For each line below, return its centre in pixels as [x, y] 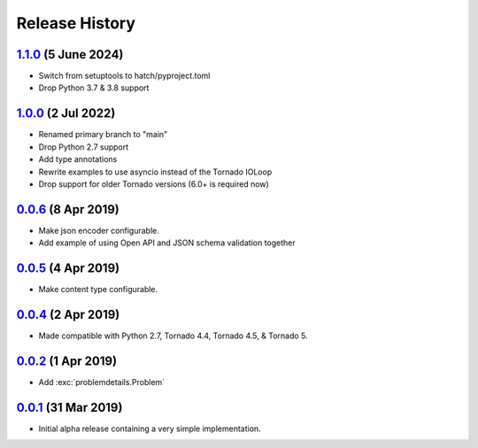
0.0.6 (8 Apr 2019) [68, 209]
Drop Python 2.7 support [84, 147]
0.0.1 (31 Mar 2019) [69, 407]
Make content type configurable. [98, 290]
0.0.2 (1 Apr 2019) [67, 361]
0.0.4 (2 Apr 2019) [68, 314]
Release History [76, 23]
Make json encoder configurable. [99, 230]
